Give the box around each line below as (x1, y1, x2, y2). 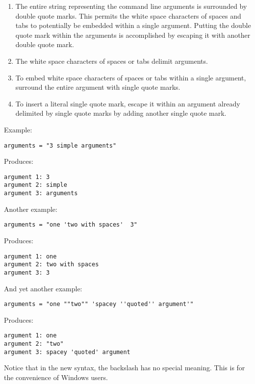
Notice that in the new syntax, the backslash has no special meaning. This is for (4, 362, 245, 373)
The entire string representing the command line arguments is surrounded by (15, 1, 247, 11)
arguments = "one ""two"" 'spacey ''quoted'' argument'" (4, 301, 194, 308)
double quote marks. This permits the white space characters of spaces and (15, 10, 241, 21)
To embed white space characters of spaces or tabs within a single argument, (15, 72, 246, 82)
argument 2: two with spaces (4, 261, 99, 268)
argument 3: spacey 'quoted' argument (4, 348, 130, 356)
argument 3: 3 (4, 269, 50, 276)
